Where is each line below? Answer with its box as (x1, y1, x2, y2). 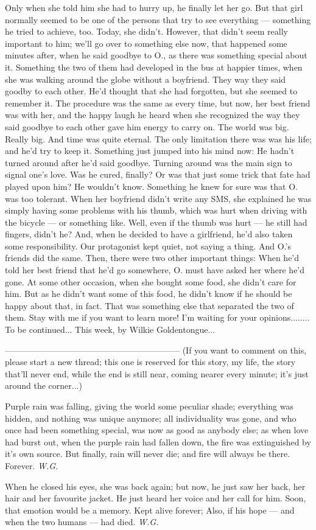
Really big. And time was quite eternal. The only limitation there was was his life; (5, 132, 312, 145)
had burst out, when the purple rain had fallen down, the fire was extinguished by (5, 435, 311, 448)
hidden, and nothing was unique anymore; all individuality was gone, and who (5, 411, 297, 424)
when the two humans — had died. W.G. (5, 515, 159, 528)
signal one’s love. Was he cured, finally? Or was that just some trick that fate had (5, 168, 311, 181)
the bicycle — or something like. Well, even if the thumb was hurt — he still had (5, 215, 307, 228)
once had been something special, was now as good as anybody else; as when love (5, 424, 309, 436)
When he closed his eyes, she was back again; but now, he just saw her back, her (5, 479, 306, 492)
